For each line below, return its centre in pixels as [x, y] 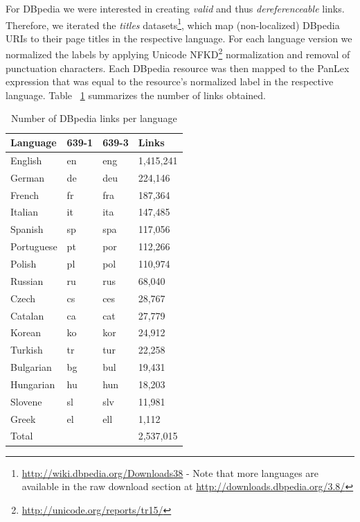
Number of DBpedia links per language [94, 118]
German [28, 177]
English [26, 160]
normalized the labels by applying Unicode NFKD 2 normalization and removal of [178, 53]
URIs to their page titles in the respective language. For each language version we [179, 38]
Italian [25, 212]
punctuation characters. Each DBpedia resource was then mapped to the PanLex [178, 68]
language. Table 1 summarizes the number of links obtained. [136, 95]
